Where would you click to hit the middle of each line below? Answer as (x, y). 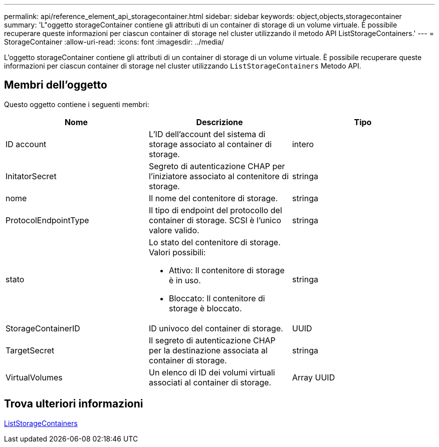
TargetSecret (30, 350)
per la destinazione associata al (208, 350)
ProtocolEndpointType (47, 220)
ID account (26, 144)
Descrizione (220, 122)
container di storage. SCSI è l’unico (215, 220)
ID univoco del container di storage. (216, 328)
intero (303, 144)
